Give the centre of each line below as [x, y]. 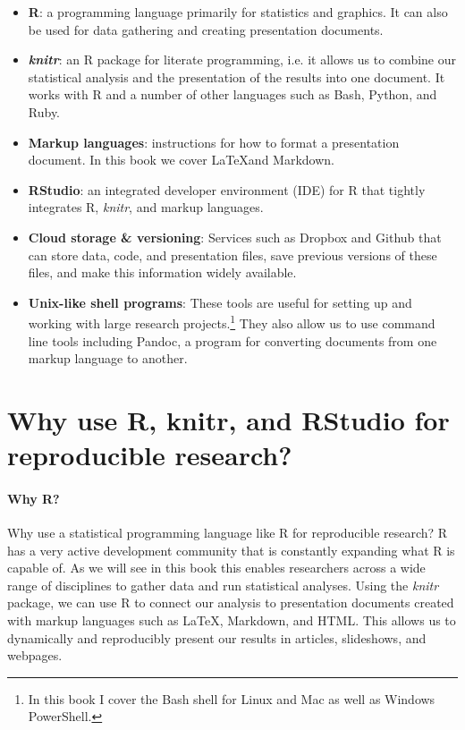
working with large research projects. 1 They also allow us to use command [232, 322]
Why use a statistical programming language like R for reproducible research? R [228, 533]
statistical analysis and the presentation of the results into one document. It [237, 76]
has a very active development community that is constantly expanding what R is [231, 550]
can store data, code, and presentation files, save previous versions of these [232, 255]
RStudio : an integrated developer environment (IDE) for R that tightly [227, 189]
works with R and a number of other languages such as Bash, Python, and [232, 94]
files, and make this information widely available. [162, 272]
